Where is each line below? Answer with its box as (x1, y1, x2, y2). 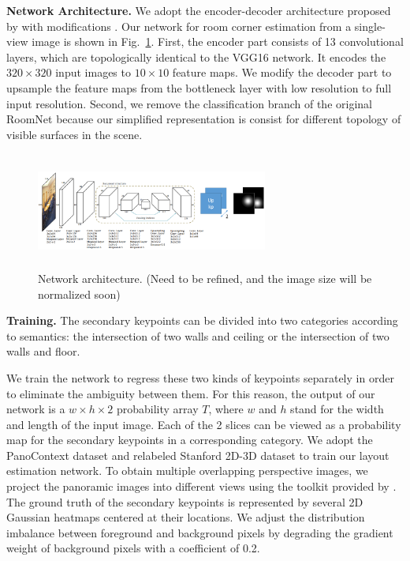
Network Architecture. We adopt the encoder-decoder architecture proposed (6, 2, 391, 18)
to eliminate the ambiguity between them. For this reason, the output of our (6, 385, 375, 401)
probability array (116, 401, 199, 417)
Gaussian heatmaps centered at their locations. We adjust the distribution (6, 509, 365, 525)
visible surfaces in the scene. (6, 126, 143, 142)
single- (354, 17, 386, 34)
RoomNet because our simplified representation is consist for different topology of (6, 111, 401, 127)
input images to (55, 64, 131, 81)
